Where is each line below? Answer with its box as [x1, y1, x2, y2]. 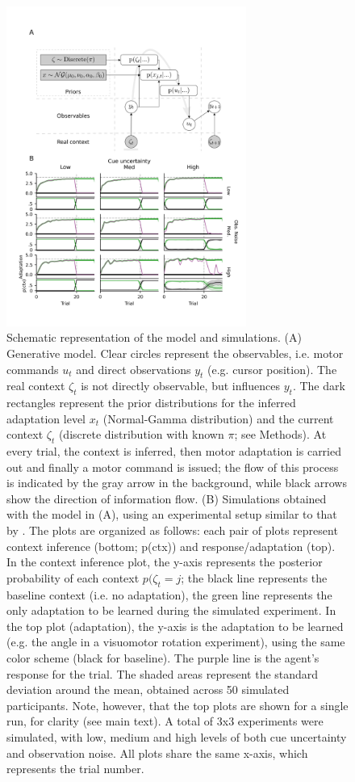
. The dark [292, 377, 345, 394]
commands [6, 360, 59, 377]
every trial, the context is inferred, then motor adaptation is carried [6, 443, 342, 460]
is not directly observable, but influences [81, 377, 281, 394]
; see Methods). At [234, 426, 327, 443]
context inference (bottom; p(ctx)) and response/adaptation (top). [6, 537, 336, 554]
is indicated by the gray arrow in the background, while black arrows [6, 474, 347, 491]
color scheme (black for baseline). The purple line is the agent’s [6, 650, 319, 666]
